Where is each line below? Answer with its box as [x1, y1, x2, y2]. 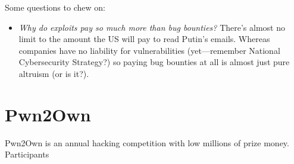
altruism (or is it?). [18, 67, 89, 79]
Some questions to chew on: [5, 1, 105, 13]
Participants [5, 148, 49, 160]
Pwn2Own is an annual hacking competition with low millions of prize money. [5, 136, 289, 149]
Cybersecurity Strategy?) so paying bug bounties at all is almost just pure [18, 56, 290, 68]
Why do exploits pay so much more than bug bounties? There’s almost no [18, 21, 286, 33]
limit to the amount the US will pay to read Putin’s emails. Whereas [18, 33, 270, 45]
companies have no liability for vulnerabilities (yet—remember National [18, 44, 280, 56]
